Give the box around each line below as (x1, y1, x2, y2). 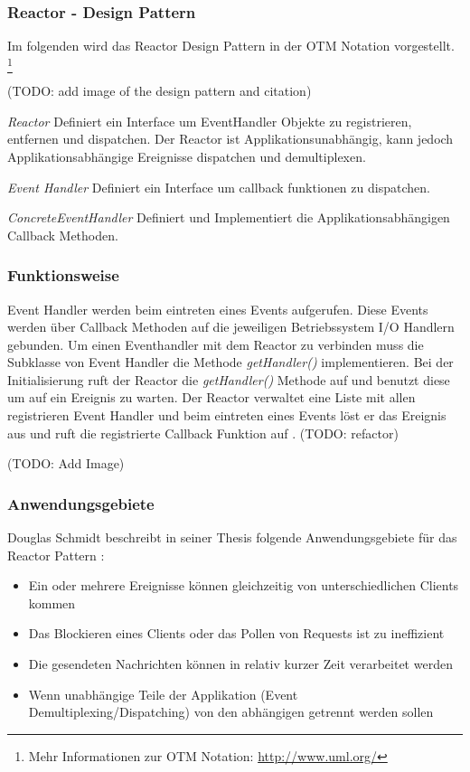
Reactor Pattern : (7, 545, 105, 564)
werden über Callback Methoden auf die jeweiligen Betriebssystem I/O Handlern (7, 317, 455, 336)
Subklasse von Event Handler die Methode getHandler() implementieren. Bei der (7, 353, 454, 372)
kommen (28, 593, 76, 612)
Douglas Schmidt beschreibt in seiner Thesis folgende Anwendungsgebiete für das (7, 528, 457, 547)
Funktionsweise (7, 264, 119, 287)
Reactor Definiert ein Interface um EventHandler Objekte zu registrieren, (7, 111, 412, 130)
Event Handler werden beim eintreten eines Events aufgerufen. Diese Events (7, 299, 428, 318)
